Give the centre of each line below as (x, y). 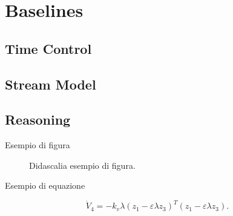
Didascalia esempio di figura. (82, 165)
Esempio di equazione (45, 185)
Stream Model (51, 84)
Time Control (48, 48)
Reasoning (38, 119)
